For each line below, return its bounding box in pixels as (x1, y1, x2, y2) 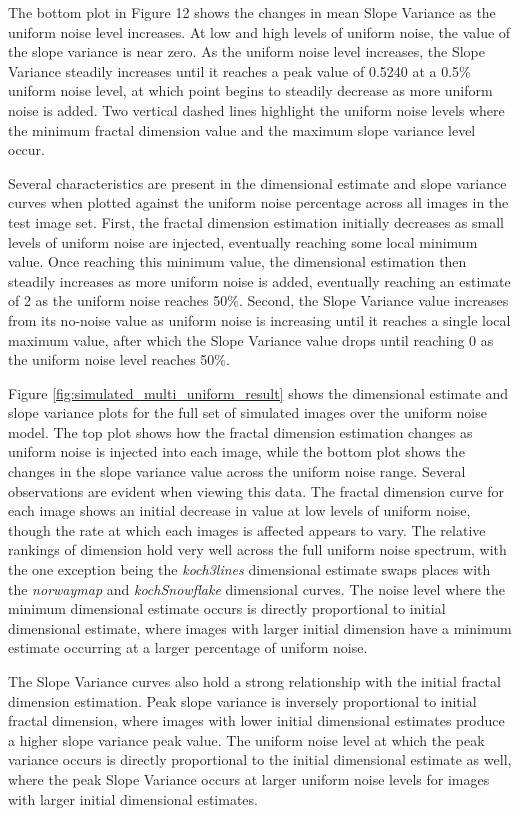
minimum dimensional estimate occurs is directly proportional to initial (8, 598, 446, 619)
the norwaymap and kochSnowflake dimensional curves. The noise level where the (8, 578, 506, 599)
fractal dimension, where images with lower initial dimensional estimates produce (8, 710, 505, 731)
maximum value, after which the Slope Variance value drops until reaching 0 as (8, 329, 494, 350)
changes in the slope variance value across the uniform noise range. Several (8, 461, 466, 482)
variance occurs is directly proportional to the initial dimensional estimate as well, (8, 749, 512, 770)
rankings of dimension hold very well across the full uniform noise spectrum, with (8, 539, 507, 560)
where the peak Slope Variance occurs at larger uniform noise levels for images (8, 768, 490, 789)
